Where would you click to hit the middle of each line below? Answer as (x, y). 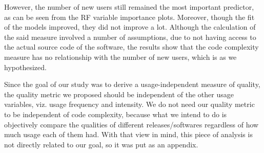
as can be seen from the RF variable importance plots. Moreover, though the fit (129, 17)
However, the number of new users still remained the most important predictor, (129, 7)
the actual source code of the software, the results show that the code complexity (131, 47)
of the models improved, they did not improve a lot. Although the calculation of (130, 27)
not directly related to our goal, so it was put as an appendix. (101, 144)
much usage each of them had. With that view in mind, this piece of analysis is (128, 134)
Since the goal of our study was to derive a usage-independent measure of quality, (132, 84)
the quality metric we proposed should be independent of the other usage (119, 94)
